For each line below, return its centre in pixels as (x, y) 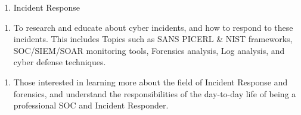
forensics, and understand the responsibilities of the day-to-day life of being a (155, 93)
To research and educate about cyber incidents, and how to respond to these (153, 27)
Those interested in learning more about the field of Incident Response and (150, 82)
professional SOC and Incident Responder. (91, 105)
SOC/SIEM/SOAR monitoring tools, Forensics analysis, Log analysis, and (149, 50)
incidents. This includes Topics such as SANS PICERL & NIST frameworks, (153, 39)
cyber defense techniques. (60, 62)
